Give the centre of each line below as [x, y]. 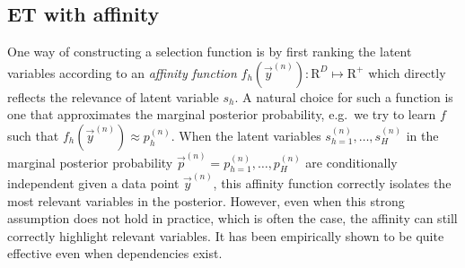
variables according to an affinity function [122, 72]
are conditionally [351, 162]
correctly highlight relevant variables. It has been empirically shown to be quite [226, 235]
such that [33, 135]
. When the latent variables [246, 135]
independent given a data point [93, 183]
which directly [407, 72]
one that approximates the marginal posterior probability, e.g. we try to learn [222, 114]
